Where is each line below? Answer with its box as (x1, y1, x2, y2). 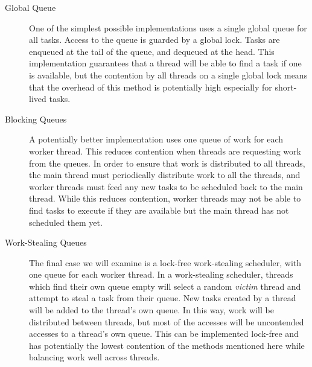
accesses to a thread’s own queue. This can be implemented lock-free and (29, 327, 299, 340)
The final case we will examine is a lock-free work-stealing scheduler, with (29, 256, 302, 269)
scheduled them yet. (29, 215, 103, 228)
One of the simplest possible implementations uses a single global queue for (29, 21, 307, 34)
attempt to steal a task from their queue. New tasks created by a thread (29, 292, 296, 304)
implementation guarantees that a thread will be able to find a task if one (29, 57, 302, 69)
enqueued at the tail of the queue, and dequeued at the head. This (29, 45, 275, 57)
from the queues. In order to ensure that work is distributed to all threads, (29, 156, 305, 169)
